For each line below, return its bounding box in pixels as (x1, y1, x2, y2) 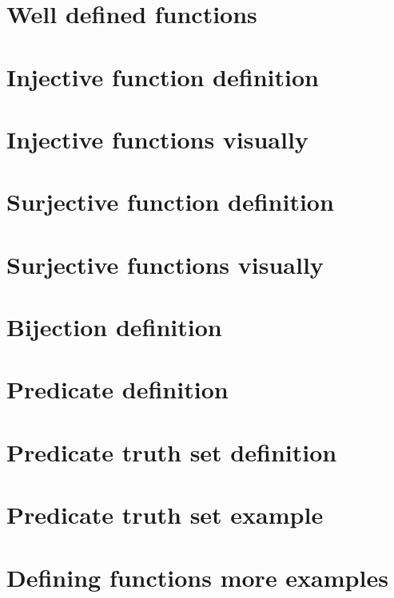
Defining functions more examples (6, 560, 388, 593)
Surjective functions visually (6, 248, 324, 280)
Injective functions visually (6, 122, 308, 155)
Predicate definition (6, 373, 229, 406)
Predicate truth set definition (6, 435, 337, 468)
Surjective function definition (6, 185, 334, 218)
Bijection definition (6, 311, 222, 343)
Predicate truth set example (6, 498, 324, 531)
